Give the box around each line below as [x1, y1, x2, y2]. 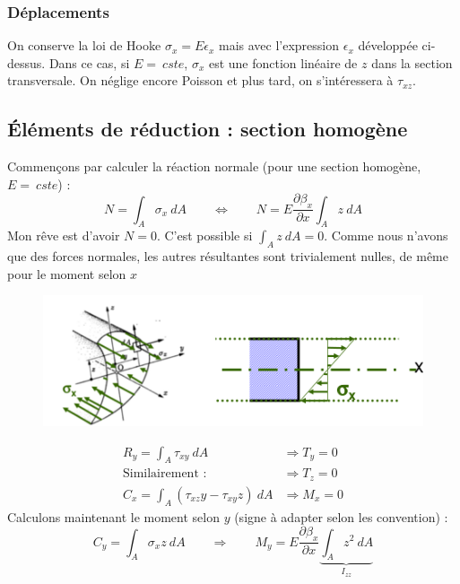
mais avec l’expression [219, 36, 340, 55]
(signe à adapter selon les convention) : [234, 507, 448, 526]
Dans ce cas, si [48, 53, 130, 72]
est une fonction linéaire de [208, 53, 358, 72]
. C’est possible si [156, 226, 253, 245]
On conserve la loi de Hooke [7, 36, 161, 55]
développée [358, 36, 418, 55]
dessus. [7, 53, 46, 72]
